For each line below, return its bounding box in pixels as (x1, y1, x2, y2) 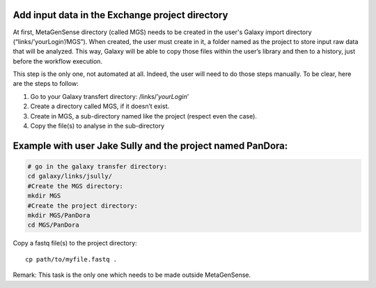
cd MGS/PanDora (27, 221, 79, 229)
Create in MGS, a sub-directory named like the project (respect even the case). (30, 112, 258, 120)
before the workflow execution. (13, 56, 103, 66)
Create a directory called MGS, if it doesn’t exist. (30, 102, 170, 111)
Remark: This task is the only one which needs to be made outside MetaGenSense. (13, 271, 251, 279)
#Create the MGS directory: (27, 182, 123, 190)
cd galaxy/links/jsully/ (27, 172, 113, 181)
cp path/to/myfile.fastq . (25, 255, 118, 263)
